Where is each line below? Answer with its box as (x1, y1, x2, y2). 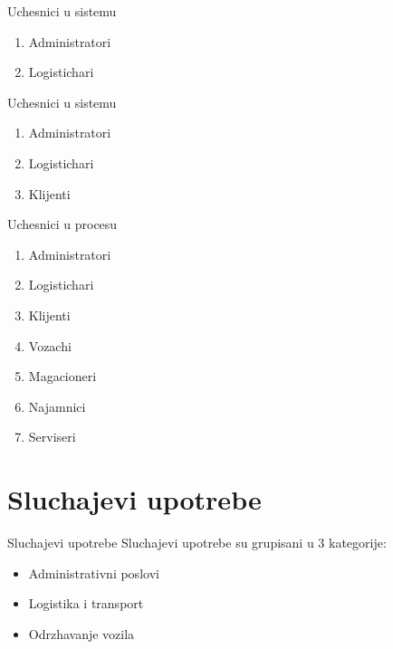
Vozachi (28, 336, 72, 355)
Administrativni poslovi (28, 563, 159, 582)
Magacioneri (28, 367, 97, 386)
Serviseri (28, 427, 76, 446)
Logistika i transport (28, 594, 144, 613)
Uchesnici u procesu (7, 215, 118, 234)
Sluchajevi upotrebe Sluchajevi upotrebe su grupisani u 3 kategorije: (7, 533, 387, 552)
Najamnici (28, 396, 86, 415)
